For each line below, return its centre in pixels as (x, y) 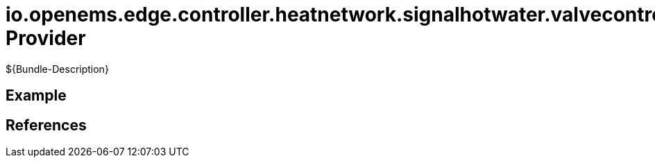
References (46, 125)
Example (36, 96)
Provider (46, 38)
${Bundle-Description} (57, 69)
